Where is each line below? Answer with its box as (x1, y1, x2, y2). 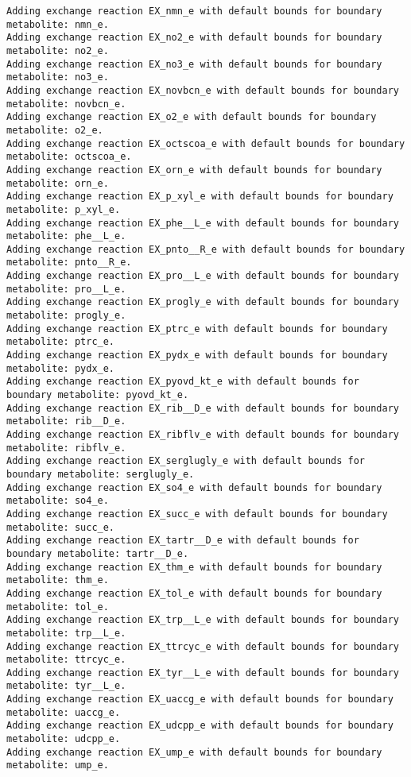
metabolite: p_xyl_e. (6, 203, 121, 215)
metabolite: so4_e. (6, 495, 109, 507)
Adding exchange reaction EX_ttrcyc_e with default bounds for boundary (6, 640, 399, 652)
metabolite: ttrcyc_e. (6, 654, 126, 666)
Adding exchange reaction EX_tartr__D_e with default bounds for (6, 535, 359, 547)
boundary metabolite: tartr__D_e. (6, 547, 189, 559)
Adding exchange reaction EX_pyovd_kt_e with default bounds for (6, 376, 359, 388)
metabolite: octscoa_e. (6, 151, 132, 163)
